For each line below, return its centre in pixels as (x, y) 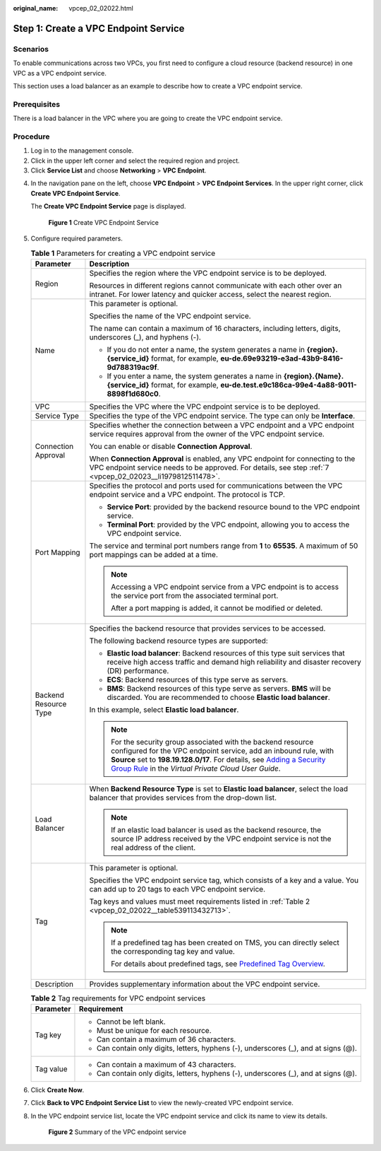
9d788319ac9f (132, 367)
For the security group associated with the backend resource (212, 742)
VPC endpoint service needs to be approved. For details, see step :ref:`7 (209, 467)
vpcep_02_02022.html (101, 8)
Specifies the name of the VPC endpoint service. (170, 316)
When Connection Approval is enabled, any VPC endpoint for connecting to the (222, 458)
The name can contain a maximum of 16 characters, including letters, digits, (215, 328)
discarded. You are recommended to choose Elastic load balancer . (219, 697)
